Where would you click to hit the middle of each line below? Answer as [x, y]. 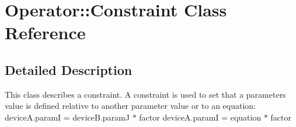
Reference [45, 32]
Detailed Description [69, 69]
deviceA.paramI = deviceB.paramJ [67, 117]
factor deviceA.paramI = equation [200, 117]
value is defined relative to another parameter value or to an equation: [130, 106]
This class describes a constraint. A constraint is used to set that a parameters [145, 94]
